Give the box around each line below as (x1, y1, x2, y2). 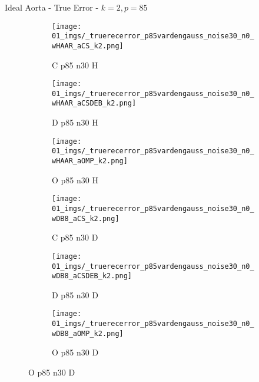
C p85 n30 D (52, 231, 98, 243)
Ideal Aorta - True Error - (5, 1, 99, 13)
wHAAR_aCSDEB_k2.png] (52, 99, 137, 108)
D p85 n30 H (52, 116, 98, 129)
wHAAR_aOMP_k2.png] (52, 157, 128, 166)
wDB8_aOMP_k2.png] (52, 329, 124, 338)
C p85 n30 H (52, 58, 98, 71)
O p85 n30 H (52, 173, 98, 186)
